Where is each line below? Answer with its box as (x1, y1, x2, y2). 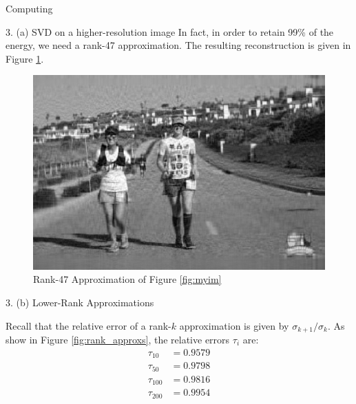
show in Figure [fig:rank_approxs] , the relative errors (6, 332, 230, 346)
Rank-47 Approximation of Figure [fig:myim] (33, 272, 222, 286)
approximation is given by (179, 318, 289, 332)
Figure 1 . (6, 51, 44, 65)
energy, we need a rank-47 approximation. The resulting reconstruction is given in (6, 38, 351, 52)
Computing (6, 1, 53, 15)
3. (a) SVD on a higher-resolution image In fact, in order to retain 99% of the (6, 24, 334, 39)
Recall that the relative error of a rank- (6, 318, 171, 332)
